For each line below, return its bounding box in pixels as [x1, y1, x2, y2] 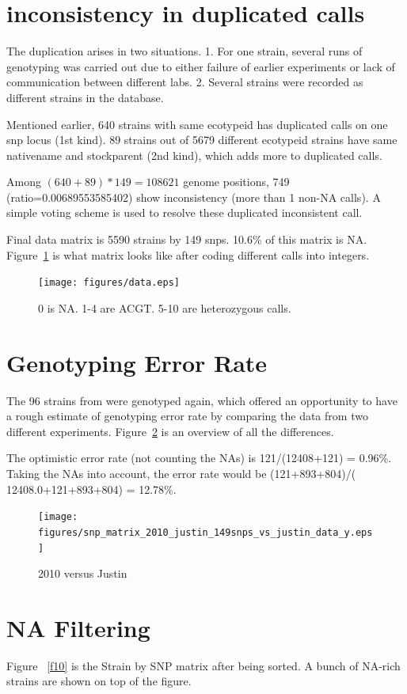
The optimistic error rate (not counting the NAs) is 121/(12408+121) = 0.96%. [6, 449, 392, 466]
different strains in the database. [6, 89, 164, 105]
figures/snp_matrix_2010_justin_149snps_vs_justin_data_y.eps [38, 526, 373, 538]
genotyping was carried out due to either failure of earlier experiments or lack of [6, 58, 395, 74]
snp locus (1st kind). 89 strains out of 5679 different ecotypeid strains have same [6, 131, 397, 148]
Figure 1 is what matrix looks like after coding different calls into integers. [6, 246, 370, 263]
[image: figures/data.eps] [38, 277, 180, 289]
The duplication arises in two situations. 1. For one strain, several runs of [6, 43, 363, 59]
